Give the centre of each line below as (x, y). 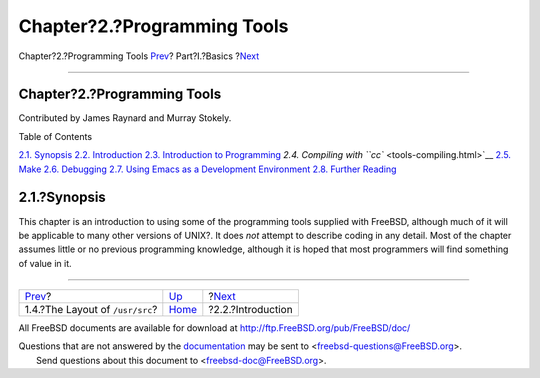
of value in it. (45, 263)
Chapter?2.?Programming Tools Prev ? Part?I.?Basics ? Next (139, 56)
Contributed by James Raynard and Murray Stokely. (125, 118)
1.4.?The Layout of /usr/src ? (91, 310)
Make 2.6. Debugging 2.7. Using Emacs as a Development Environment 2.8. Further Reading (207, 169)
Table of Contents (55, 136)
